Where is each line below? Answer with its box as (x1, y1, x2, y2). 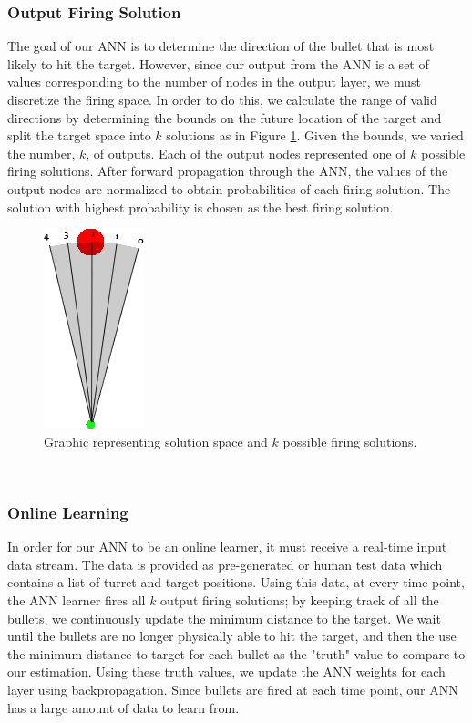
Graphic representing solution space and (44, 431, 268, 450)
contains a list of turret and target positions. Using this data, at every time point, (7, 573, 465, 592)
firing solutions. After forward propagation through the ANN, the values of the (7, 161, 448, 181)
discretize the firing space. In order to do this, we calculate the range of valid (7, 90, 437, 108)
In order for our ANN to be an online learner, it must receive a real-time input (7, 537, 447, 556)
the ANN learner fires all (7, 590, 146, 609)
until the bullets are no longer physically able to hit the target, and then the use (7, 626, 457, 646)
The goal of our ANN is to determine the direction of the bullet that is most (7, 36, 435, 56)
